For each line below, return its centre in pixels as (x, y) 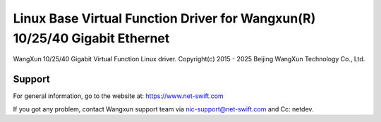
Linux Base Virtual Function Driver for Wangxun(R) (164, 18)
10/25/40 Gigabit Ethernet (91, 38)
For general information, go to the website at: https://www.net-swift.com (118, 96)
